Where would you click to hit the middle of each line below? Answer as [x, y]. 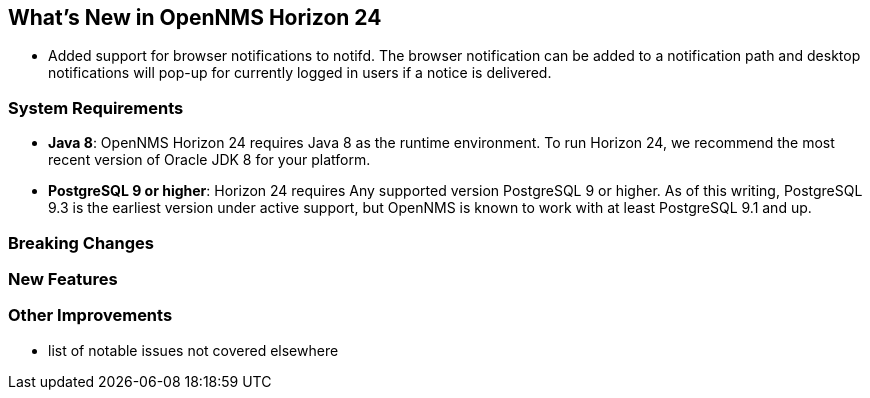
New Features [63, 278]
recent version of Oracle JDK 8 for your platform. [209, 160]
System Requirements [96, 107]
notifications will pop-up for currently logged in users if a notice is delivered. [300, 73]
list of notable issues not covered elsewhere [193, 350]
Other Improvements [90, 315]
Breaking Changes [81, 242]
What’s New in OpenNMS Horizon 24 [195, 17]
